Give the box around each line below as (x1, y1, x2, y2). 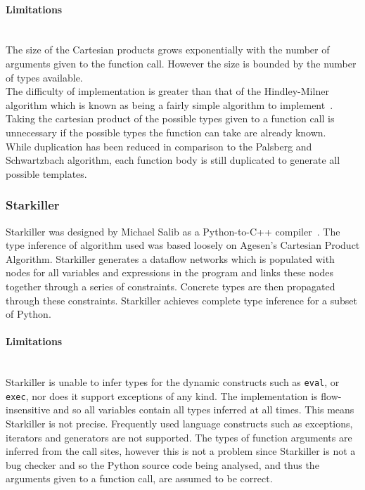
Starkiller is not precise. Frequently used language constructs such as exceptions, (6, 416, 353, 430)
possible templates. (6, 166, 87, 181)
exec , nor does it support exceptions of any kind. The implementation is (6, 388, 318, 403)
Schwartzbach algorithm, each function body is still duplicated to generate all (6, 153, 340, 167)
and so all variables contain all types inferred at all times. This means (53, 402, 354, 417)
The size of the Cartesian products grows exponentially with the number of (6, 42, 330, 57)
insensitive (6, 402, 51, 417)
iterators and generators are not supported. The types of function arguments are (6, 430, 352, 444)
